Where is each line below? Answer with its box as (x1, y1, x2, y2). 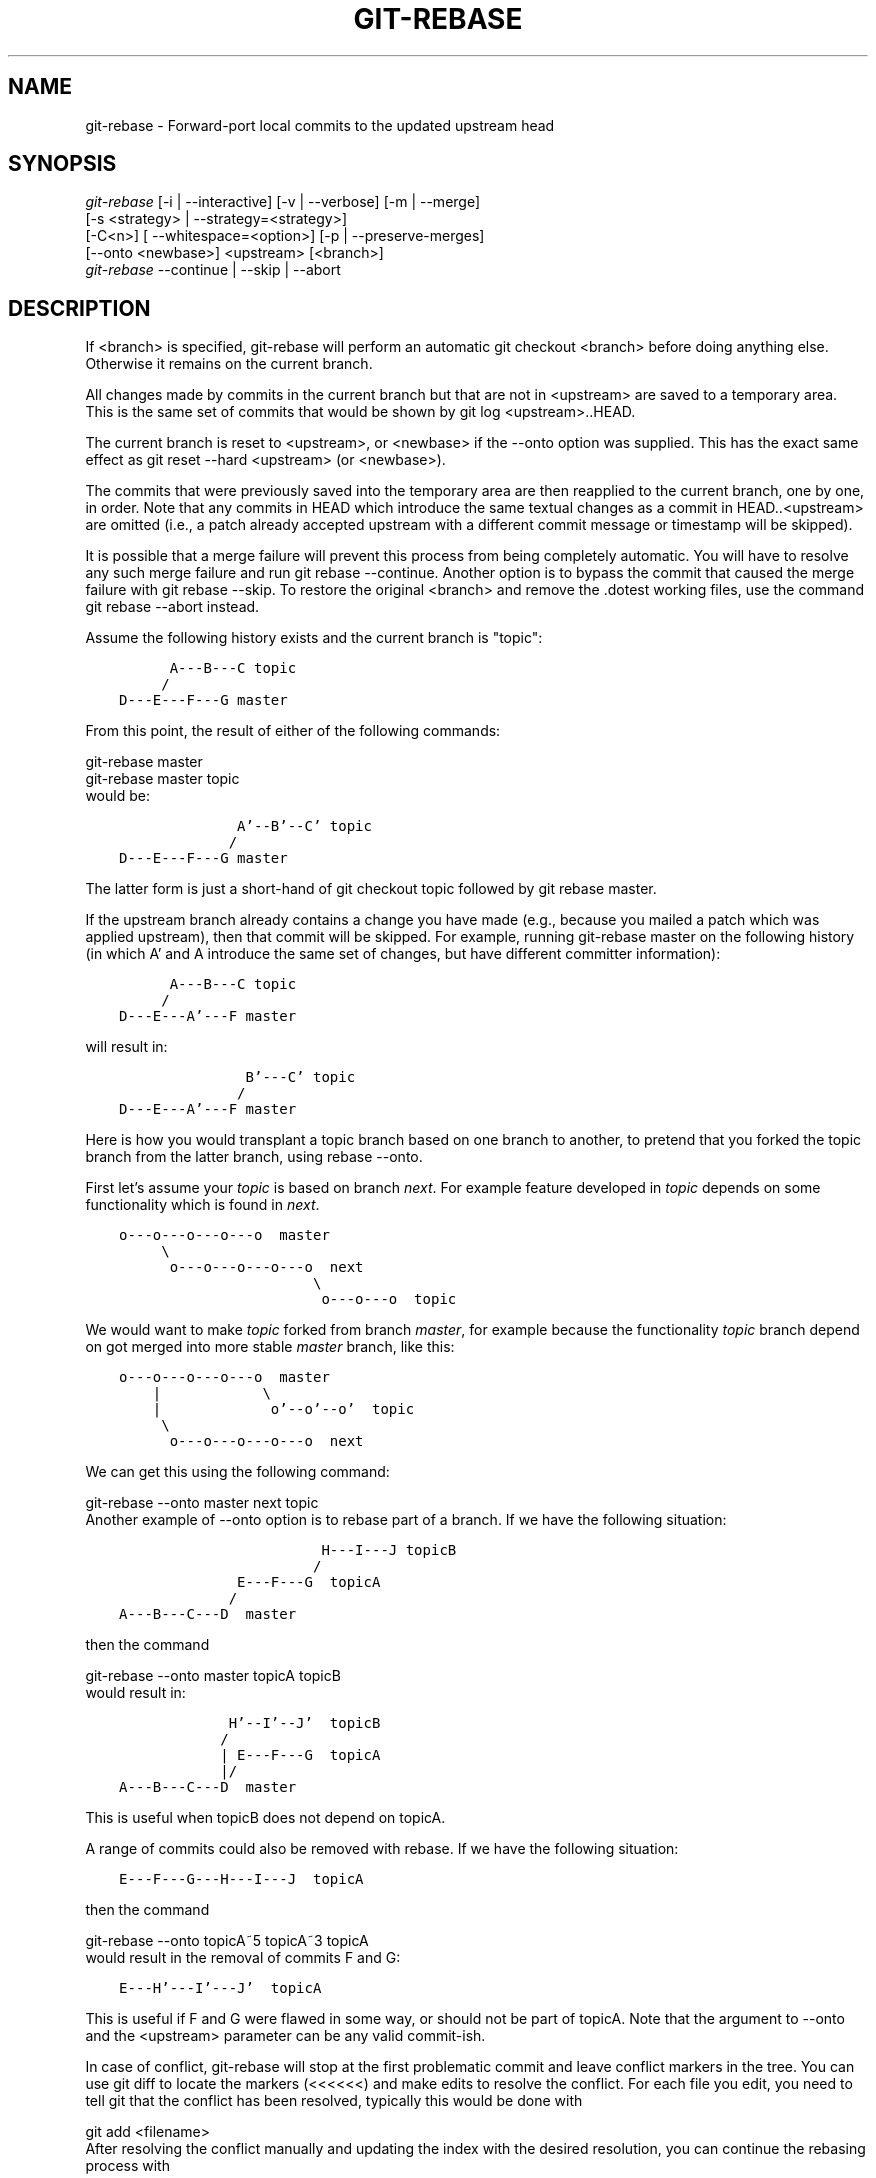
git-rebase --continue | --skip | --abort (85, 261, 341, 279)
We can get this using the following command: (85, 1463, 390, 1481)
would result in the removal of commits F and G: (85, 1949, 401, 1967)
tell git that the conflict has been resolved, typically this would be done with (85, 2092, 583, 2110)
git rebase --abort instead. (85, 598, 260, 616)
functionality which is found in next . (85, 1196, 320, 1214)
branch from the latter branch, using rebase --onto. (85, 1148, 423, 1166)
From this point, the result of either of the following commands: (85, 722, 501, 740)
